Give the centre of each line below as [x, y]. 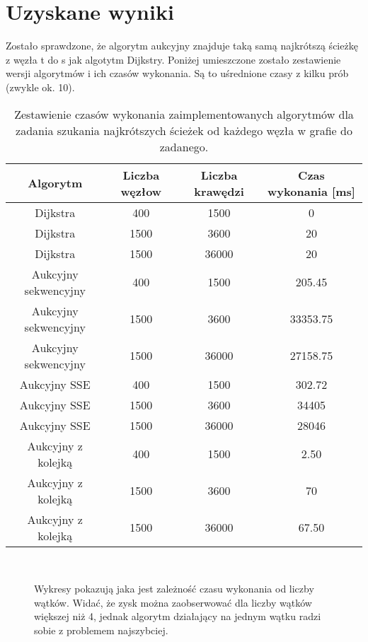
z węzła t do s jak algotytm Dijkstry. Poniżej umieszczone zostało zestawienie [173, 59]
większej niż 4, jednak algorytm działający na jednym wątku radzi [178, 616]
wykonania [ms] [311, 191]
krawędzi [219, 191]
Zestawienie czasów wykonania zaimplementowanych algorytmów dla [184, 114]
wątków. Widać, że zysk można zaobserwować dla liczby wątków [173, 602]
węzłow [141, 191]
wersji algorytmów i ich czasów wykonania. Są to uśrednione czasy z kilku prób [177, 73]
